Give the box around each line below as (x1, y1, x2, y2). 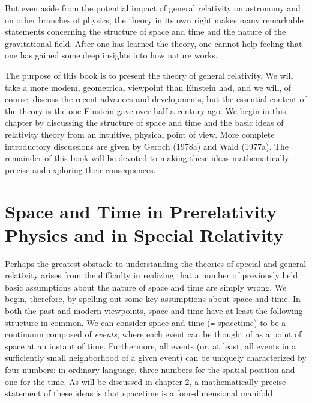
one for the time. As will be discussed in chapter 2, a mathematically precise (5, 375, 286, 387)
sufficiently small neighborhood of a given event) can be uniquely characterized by (5, 351, 307, 364)
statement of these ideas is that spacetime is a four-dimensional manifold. (5, 387, 275, 399)
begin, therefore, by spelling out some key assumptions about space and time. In (5, 292, 301, 305)
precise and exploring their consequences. (5, 163, 156, 176)
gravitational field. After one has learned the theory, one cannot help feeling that (5, 37, 302, 49)
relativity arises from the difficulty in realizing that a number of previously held (5, 269, 298, 281)
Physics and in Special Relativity (5, 222, 284, 247)
